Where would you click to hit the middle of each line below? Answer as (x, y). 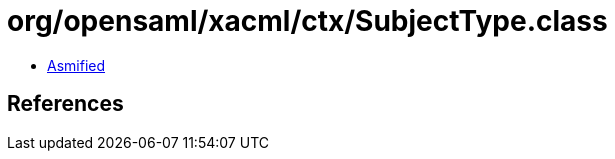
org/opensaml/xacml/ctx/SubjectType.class (307, 21)
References (65, 104)
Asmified (76, 65)
